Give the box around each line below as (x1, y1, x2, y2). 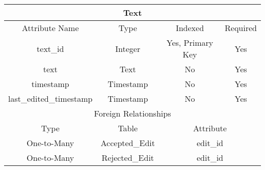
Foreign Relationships (94, 107, 171, 119)
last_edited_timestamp (8, 93, 93, 104)
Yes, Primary (166, 37, 214, 48)
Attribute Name (21, 22, 79, 34)
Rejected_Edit (101, 152, 154, 163)
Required (225, 22, 257, 34)
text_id (37, 42, 64, 54)
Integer (115, 42, 141, 54)
